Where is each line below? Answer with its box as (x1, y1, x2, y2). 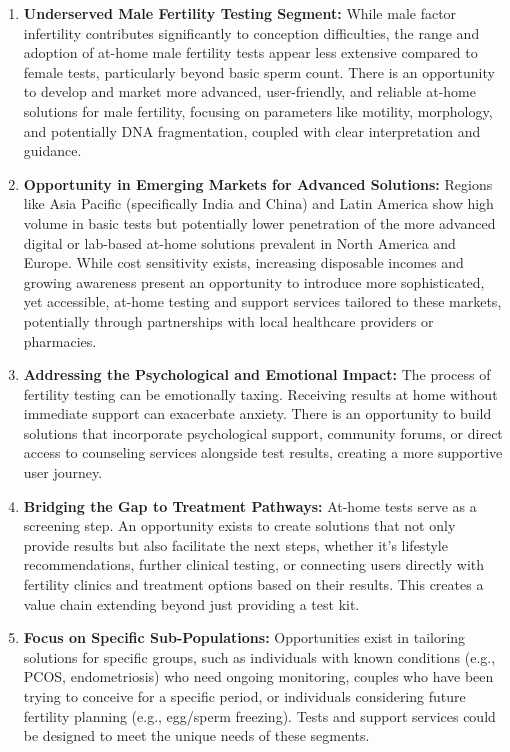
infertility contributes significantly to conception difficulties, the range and (23, 22, 480, 43)
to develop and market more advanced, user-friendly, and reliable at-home (23, 81, 476, 102)
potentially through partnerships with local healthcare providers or (23, 310, 434, 331)
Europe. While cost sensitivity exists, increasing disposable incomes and (23, 252, 464, 273)
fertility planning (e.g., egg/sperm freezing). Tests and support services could (23, 705, 496, 726)
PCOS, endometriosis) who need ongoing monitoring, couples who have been (23, 666, 494, 687)
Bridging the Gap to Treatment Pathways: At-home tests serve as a (23, 495, 477, 516)
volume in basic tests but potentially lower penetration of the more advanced (23, 212, 496, 233)
